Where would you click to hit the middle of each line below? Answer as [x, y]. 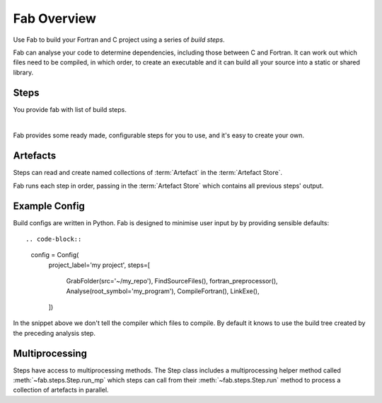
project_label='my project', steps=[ [99, 265]
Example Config [49, 206]
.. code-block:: [54, 239]
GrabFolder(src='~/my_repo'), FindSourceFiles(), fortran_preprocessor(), [172, 281]
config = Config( [55, 255]
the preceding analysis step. [54, 333]
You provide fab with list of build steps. [70, 109]
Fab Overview [55, 18]
